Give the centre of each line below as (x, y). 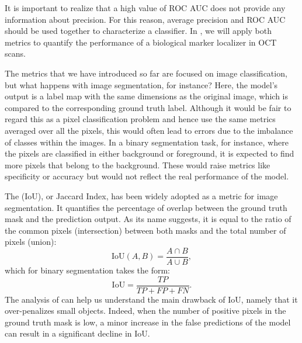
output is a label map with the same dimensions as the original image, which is (147, 96)
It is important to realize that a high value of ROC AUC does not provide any (145, 8)
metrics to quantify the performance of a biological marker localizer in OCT (141, 42)
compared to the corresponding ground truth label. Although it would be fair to (148, 107)
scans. (15, 53)
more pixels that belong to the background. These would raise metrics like (138, 164)
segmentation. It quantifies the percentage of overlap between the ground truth (146, 207)
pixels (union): (31, 242)
